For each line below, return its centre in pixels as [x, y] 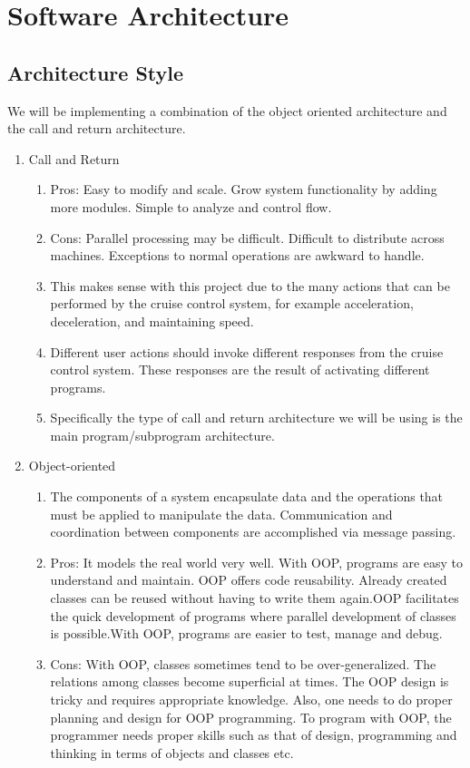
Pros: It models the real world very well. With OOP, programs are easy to [256, 562]
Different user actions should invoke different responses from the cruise [247, 351]
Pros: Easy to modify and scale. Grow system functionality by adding [244, 189]
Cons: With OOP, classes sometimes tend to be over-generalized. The [243, 663]
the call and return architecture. [97, 128]
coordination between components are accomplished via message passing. [253, 532]
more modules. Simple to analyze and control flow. [191, 206]
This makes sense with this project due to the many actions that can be [250, 285]
